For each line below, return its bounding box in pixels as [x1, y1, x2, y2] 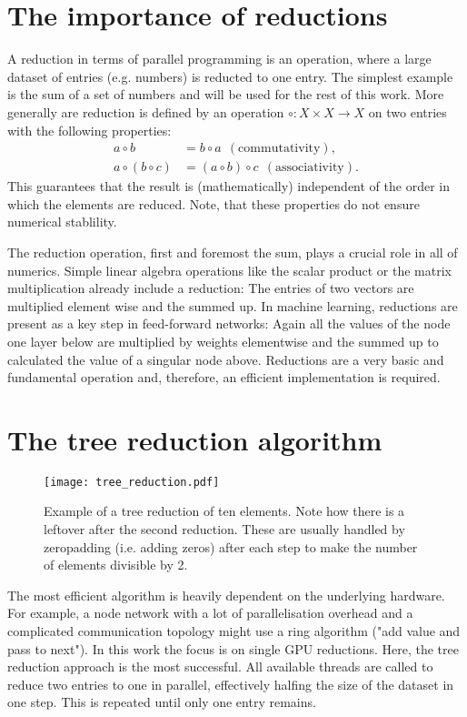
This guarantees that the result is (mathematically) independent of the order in [7, 177, 450, 196]
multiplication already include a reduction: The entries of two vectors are [7, 278, 414, 298]
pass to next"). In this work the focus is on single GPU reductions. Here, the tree [7, 639, 459, 658]
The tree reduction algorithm [7, 420, 383, 458]
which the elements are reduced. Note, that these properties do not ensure [7, 194, 420, 213]
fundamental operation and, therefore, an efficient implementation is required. [7, 368, 441, 387]
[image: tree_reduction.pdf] [44, 475, 220, 489]
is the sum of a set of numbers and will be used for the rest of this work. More [7, 85, 444, 104]
